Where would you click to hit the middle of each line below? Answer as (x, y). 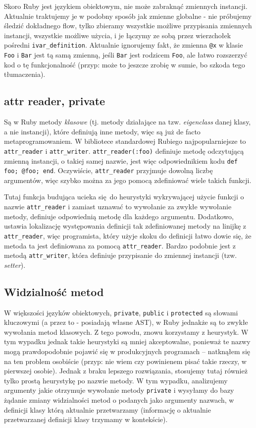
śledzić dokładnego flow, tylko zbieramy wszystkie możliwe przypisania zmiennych (128, 26)
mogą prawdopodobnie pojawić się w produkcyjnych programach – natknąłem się (127, 351)
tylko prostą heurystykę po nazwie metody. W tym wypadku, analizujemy (116, 380)
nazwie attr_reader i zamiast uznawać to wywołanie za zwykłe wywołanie (118, 207)
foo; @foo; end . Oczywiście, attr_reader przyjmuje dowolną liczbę (108, 170)
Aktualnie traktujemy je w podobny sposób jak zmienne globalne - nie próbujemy (128, 16)
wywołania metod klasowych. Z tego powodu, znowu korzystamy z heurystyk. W (126, 332)
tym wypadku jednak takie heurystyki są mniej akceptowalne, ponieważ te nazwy (127, 341)
